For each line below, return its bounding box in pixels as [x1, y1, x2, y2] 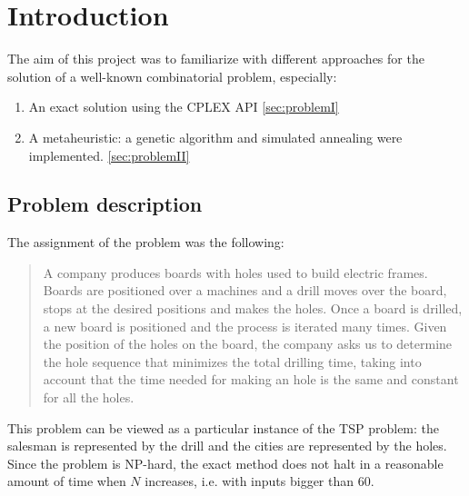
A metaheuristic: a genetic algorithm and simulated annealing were [28, 127, 403, 146]
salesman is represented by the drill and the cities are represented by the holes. [7, 436, 447, 455]
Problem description [7, 190, 203, 218]
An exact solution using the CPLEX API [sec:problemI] [28, 97, 339, 116]
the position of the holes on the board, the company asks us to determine [43, 334, 453, 353]
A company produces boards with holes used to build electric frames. [43, 263, 428, 282]
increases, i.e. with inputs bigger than [145, 471, 354, 491]
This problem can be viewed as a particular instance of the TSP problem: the [7, 418, 440, 437]
